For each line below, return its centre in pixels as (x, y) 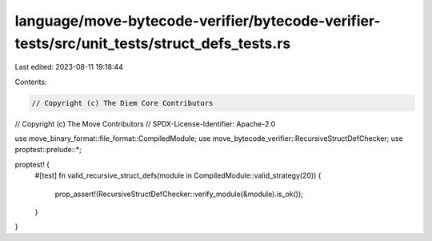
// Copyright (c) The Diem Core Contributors (122, 103)
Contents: (31, 82)
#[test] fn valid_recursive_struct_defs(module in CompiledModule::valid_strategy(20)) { (178, 175)
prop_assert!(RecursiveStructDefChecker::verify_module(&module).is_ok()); (179, 194)
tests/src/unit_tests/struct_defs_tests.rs (153, 43)
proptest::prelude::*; (48, 150)
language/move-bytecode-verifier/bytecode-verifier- (198, 21)
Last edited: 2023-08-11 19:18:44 (69, 67)
